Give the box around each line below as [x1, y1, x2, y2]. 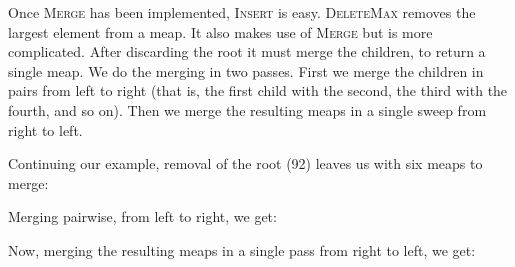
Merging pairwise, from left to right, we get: [8, 206, 277, 227]
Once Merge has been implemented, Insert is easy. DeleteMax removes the [8, 2, 476, 22]
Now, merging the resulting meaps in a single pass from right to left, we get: [8, 239, 476, 260]
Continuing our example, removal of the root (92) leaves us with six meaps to [8, 153, 483, 174]
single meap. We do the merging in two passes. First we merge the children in [8, 60, 484, 81]
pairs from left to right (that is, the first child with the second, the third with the [8, 80, 508, 101]
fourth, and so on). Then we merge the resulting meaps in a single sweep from [8, 99, 487, 120]
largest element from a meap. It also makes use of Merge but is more [8, 21, 433, 42]
